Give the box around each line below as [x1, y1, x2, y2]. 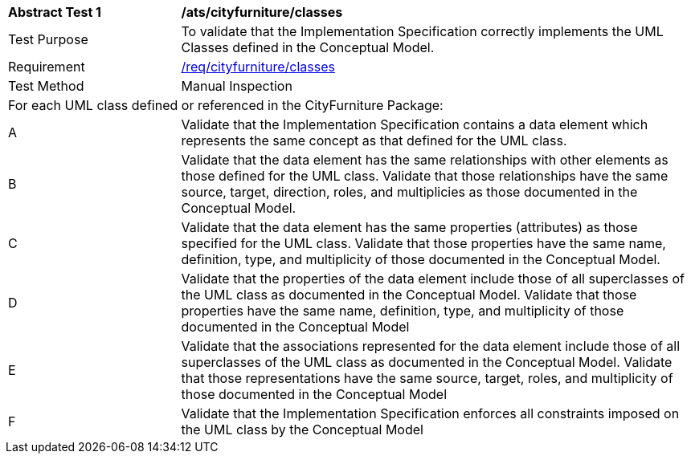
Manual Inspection [181, 78, 292, 94]
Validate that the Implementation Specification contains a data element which [181, 116, 648, 132]
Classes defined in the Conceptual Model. [181, 39, 435, 55]
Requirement [8, 59, 85, 75]
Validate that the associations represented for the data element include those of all [181, 338, 681, 354]
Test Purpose [8, 31, 88, 47]
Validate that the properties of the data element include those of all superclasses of [181, 271, 685, 287]
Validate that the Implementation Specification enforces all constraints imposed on [181, 405, 680, 421]
